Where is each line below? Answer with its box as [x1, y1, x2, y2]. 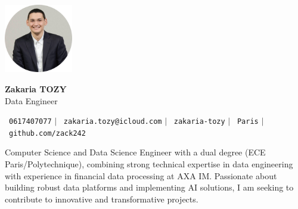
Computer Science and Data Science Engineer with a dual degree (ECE [5, 146, 266, 158]
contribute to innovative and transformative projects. [5, 192, 198, 205]
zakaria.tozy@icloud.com [63, 117, 162, 126]
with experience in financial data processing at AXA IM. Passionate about [5, 169, 277, 182]
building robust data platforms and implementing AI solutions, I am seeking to [5, 181, 294, 194]
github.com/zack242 [9, 129, 86, 138]
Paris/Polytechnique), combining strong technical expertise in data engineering [5, 158, 293, 170]
